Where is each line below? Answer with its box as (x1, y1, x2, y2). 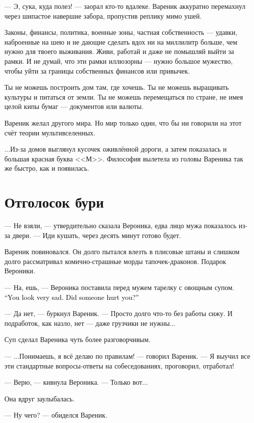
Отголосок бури (4, 192, 104, 212)
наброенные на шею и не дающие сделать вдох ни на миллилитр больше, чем (4, 36, 237, 47)
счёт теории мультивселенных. (4, 127, 96, 137)
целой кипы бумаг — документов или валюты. (4, 101, 144, 111)
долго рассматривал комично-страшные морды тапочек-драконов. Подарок (4, 256, 227, 266)
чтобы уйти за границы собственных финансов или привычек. (4, 65, 190, 76)
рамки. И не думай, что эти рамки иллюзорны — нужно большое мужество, (4, 55, 233, 66)
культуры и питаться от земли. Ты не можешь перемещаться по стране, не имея (4, 91, 243, 102)
